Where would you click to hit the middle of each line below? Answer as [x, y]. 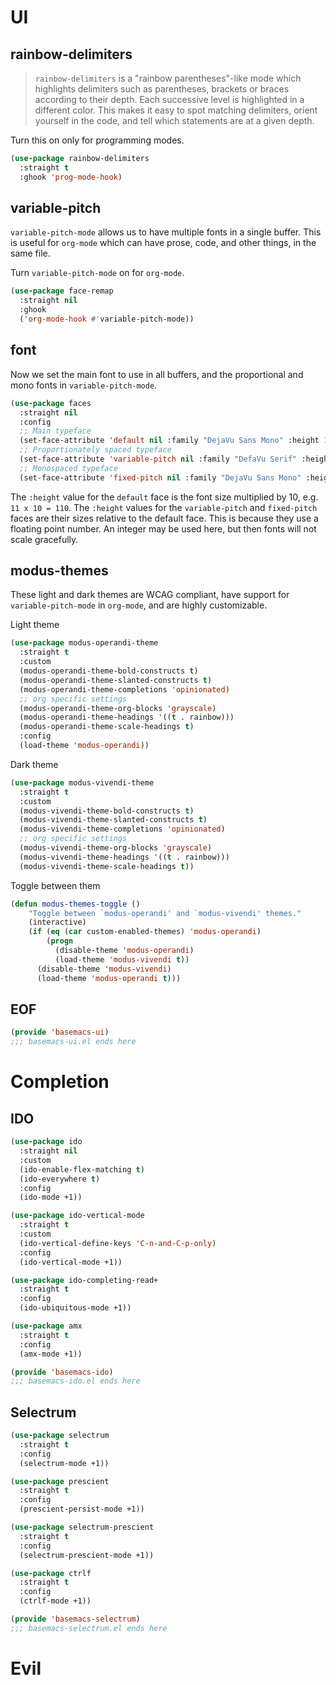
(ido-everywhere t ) [60, 1179]
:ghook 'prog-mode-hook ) [71, 177]
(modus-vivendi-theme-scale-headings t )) [107, 866]
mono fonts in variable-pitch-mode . [84, 385]
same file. [30, 253]
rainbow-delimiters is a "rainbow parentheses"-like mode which [168, 78]
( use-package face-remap [62, 291]
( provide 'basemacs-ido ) [62, 1372]
